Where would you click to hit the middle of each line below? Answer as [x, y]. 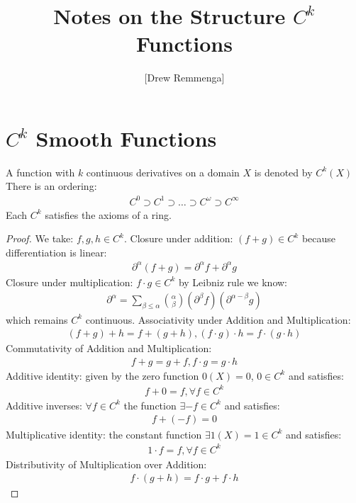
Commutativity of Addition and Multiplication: [109, 348]
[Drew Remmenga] [184, 78]
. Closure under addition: [179, 238]
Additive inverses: [44, 405]
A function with [40, 172]
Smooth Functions [126, 138]
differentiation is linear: [56, 252]
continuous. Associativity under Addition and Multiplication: [218, 319]
